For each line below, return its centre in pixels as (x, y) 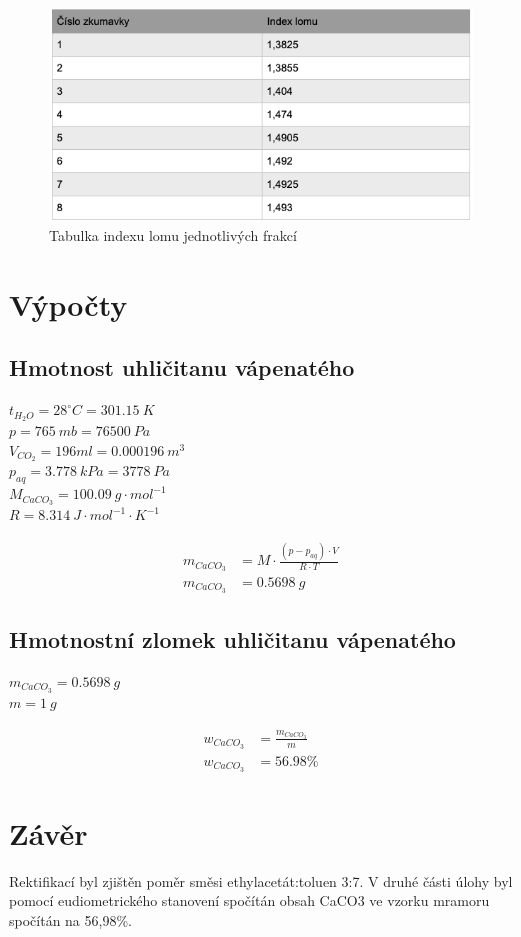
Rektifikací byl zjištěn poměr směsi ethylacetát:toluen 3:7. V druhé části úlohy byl (261, 880)
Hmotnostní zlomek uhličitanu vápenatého (232, 639)
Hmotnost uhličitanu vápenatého (182, 367)
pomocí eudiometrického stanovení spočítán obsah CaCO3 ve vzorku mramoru (249, 900)
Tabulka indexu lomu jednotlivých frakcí (173, 235)
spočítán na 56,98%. (70, 920)
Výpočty (68, 303)
